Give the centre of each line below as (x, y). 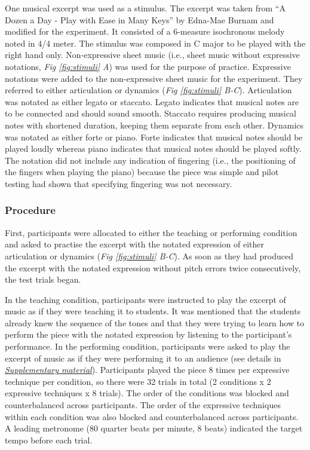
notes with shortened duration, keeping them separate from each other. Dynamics (154, 125)
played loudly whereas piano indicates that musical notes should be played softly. (153, 149)
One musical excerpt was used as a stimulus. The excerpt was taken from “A (145, 8)
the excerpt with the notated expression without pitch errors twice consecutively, (153, 267)
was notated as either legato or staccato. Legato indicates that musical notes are (152, 101)
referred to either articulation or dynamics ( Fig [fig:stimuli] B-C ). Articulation (148, 90)
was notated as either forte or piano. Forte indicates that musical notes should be (154, 137)
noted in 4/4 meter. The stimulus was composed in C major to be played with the (155, 43)
